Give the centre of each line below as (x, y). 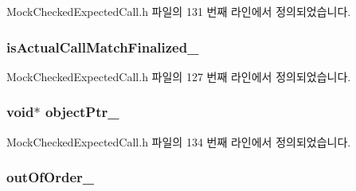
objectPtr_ (82, 112)
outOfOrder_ (50, 177)
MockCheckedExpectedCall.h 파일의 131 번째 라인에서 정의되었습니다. (179, 11)
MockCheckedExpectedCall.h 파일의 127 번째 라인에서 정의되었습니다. (179, 76)
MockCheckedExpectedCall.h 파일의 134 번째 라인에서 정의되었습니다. (179, 141)
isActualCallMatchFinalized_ (103, 47)
